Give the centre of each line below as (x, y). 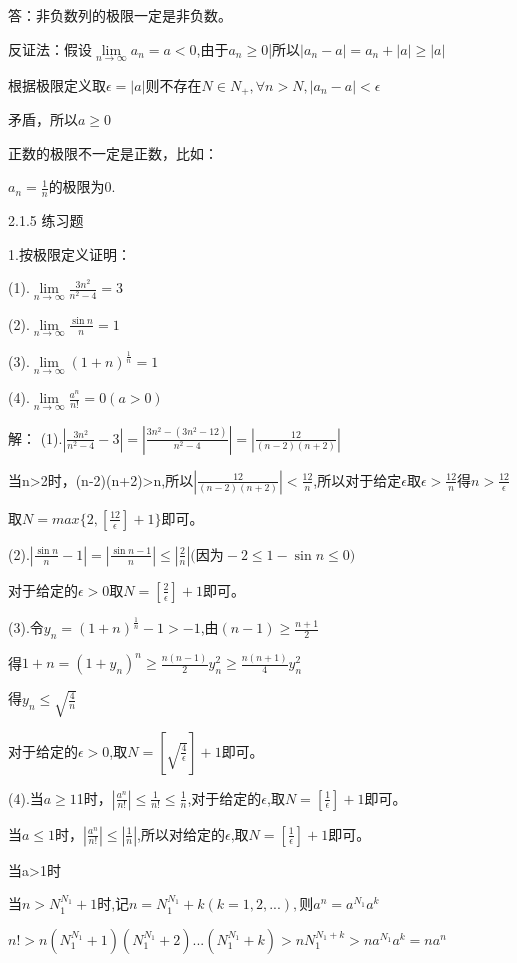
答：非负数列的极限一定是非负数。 (120, 15)
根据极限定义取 (57, 84)
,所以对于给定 (357, 479)
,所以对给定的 (181, 833)
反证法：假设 (50, 48)
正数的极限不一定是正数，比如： (113, 152)
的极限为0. (82, 186)
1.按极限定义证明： (69, 253)
